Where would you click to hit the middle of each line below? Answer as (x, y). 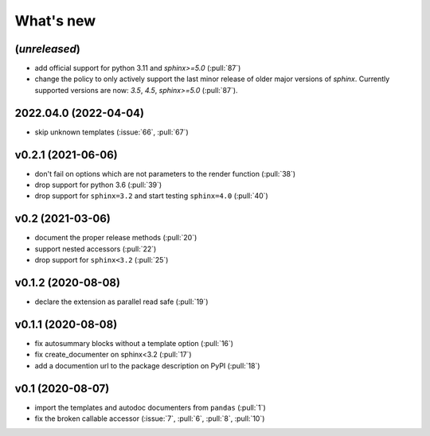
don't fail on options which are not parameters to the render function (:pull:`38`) (165, 173)
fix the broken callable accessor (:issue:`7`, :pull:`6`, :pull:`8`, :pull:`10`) (150, 418)
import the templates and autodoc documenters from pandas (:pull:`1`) (150, 407)
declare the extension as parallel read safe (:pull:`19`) (121, 302)
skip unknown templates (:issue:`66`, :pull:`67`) (111, 132)
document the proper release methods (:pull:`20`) (116, 238)
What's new (55, 21)
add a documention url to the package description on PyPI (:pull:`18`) (147, 365)
